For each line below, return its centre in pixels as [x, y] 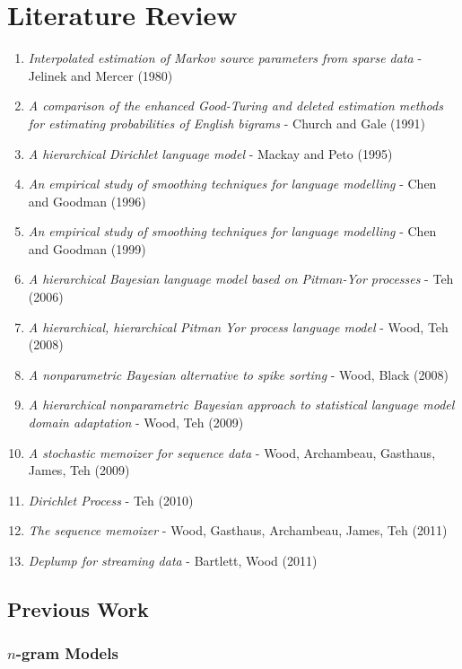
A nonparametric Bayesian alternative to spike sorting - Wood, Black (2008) [238, 374]
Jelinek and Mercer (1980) [100, 75]
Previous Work [78, 608]
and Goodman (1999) [87, 248]
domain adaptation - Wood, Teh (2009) [136, 423]
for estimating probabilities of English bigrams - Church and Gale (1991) [227, 123]
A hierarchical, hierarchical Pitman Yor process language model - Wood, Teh [238, 326]
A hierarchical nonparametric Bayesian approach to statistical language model [241, 405]
